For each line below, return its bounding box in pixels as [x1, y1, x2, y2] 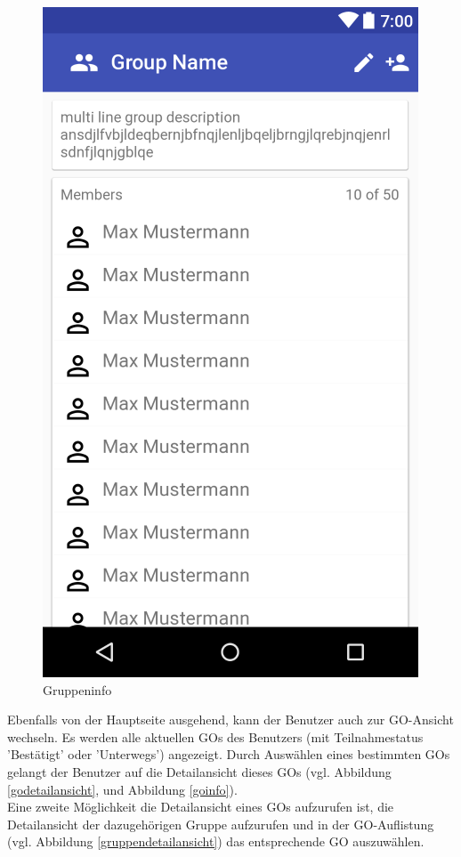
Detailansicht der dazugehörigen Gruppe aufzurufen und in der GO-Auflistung [7, 814, 434, 833]
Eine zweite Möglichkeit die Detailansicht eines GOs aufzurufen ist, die [7, 797, 394, 816]
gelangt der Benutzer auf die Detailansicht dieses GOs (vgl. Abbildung [7, 762, 392, 780]
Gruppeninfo [43, 680, 112, 699]
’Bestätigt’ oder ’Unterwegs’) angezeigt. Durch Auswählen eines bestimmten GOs [7, 745, 450, 764]
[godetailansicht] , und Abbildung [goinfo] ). [7, 780, 238, 798]
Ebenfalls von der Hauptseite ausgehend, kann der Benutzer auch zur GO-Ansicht [7, 710, 454, 729]
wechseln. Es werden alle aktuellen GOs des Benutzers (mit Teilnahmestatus [7, 727, 424, 746]
